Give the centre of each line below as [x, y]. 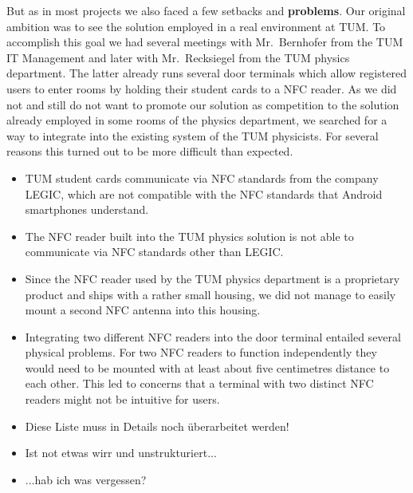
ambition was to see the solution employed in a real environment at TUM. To [196, 26]
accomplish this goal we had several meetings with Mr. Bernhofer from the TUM [205, 42]
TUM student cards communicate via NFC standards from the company [202, 177]
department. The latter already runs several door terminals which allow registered [206, 73]
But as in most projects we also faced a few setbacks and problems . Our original [206, 10]
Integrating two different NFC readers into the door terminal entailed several [213, 336]
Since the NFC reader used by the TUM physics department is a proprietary [212, 278]
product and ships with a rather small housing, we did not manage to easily [210, 294]
